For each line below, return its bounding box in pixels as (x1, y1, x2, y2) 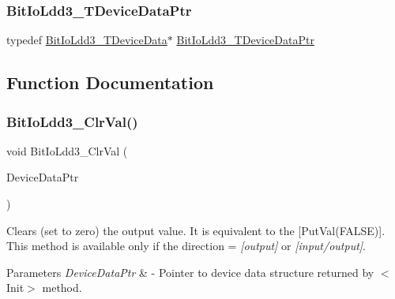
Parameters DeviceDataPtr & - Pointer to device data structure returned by (6, 263, 374, 280)
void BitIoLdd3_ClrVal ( (6, 142, 128, 159)
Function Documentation (6, 70, 214, 95)
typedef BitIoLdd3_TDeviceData (6, 32, 167, 48)
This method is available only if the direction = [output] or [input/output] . (6, 237, 367, 254)
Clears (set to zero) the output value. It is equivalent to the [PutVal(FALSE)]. (6, 222, 386, 238)
